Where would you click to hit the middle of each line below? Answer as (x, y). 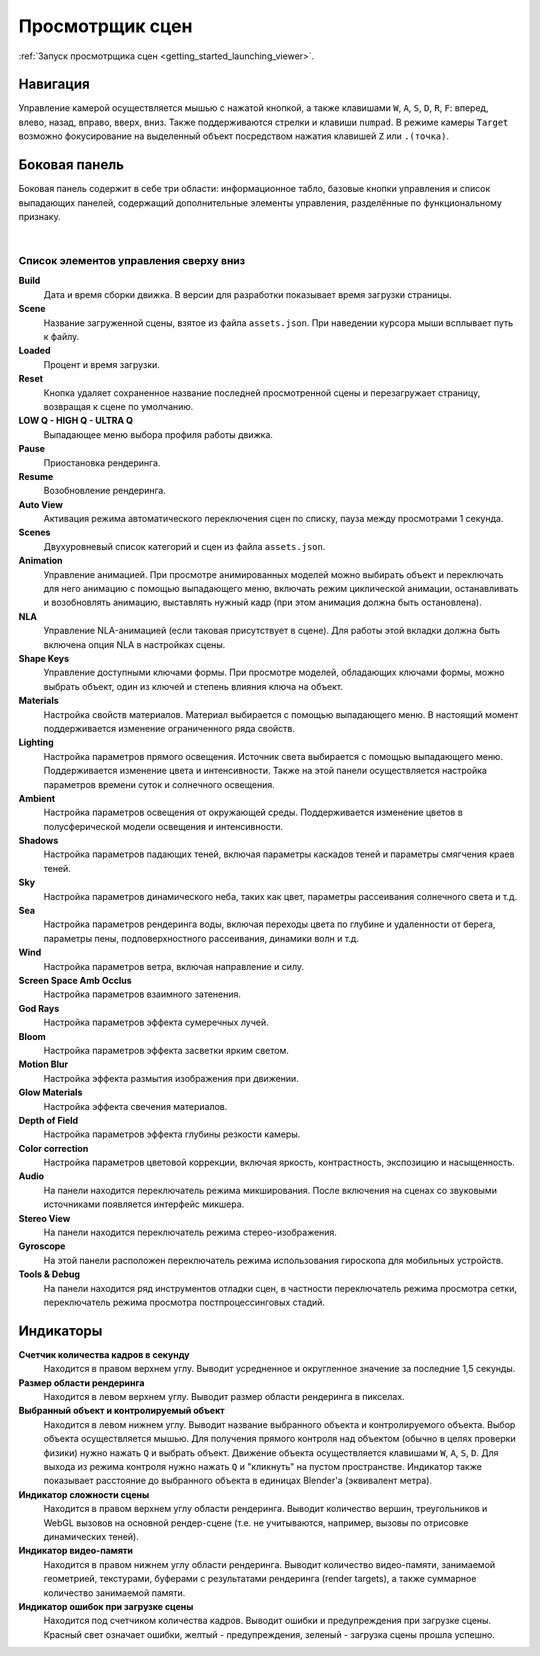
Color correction (53, 1148)
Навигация (54, 84)
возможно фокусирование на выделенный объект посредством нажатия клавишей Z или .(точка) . (234, 136)
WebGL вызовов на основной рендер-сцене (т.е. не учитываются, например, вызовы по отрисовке (256, 1522)
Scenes (34, 532)
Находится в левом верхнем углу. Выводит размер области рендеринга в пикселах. (224, 1397)
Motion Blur (43, 1064)
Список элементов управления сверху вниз (131, 261)
